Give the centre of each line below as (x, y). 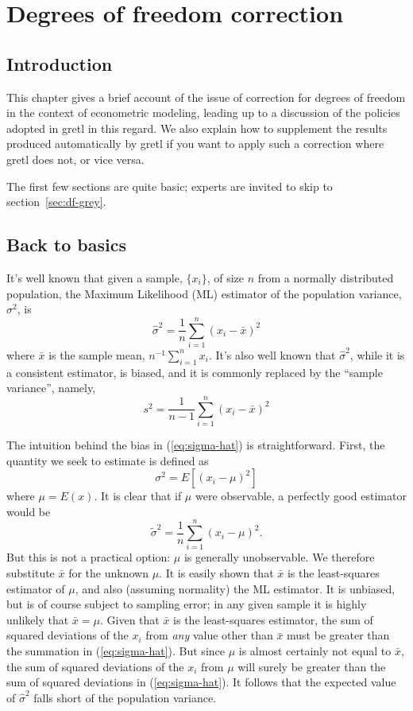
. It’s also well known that (272, 354)
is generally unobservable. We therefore (279, 557)
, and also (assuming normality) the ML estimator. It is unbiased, (235, 588)
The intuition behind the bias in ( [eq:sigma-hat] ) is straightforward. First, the (196, 444)
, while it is (377, 354)
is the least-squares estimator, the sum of (273, 619)
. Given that (129, 619)
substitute (31, 573)
